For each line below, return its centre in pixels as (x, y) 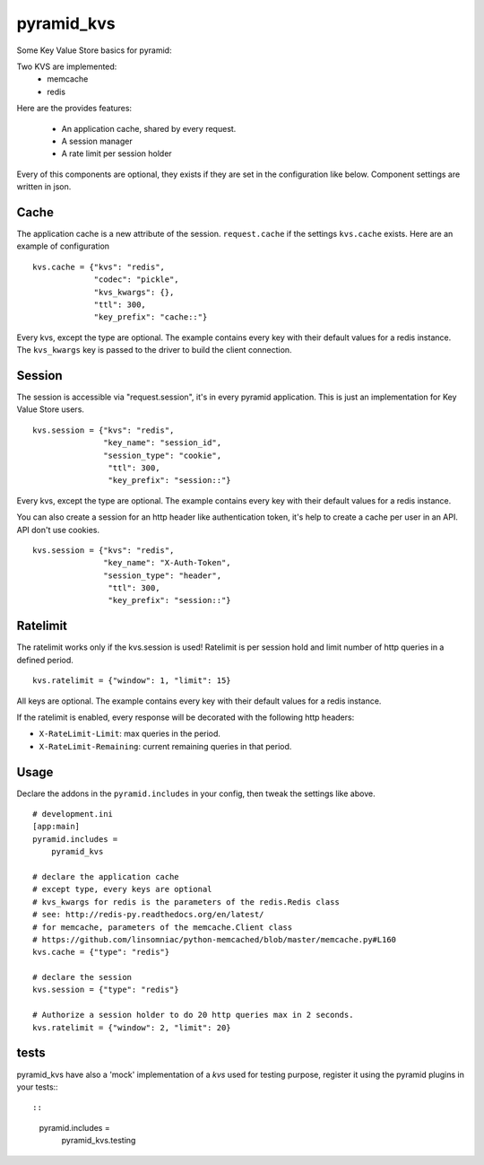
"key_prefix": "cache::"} (151, 317)
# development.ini (73, 814)
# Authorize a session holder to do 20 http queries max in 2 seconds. (193, 1015)
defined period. (45, 660)
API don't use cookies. (58, 530)
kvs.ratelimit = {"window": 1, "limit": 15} (132, 681)
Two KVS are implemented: (67, 66)
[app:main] (56, 827)
